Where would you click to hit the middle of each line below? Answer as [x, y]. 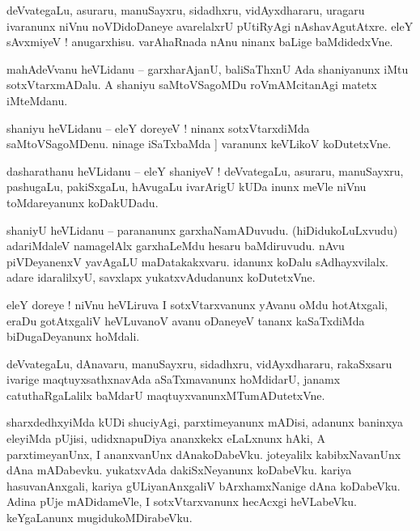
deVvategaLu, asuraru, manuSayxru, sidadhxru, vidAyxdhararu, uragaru [186, 10]
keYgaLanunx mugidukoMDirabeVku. [100, 518]
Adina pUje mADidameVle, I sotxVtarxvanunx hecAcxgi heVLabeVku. [182, 501]
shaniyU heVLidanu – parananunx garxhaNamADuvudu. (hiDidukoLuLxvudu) [202, 229]
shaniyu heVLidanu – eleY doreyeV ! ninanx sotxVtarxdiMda [158, 127]
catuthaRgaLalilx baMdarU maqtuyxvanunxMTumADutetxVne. [166, 395]
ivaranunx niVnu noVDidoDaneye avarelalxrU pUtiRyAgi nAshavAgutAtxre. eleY [210, 25]
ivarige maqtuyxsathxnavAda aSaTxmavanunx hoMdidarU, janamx [174, 379]
